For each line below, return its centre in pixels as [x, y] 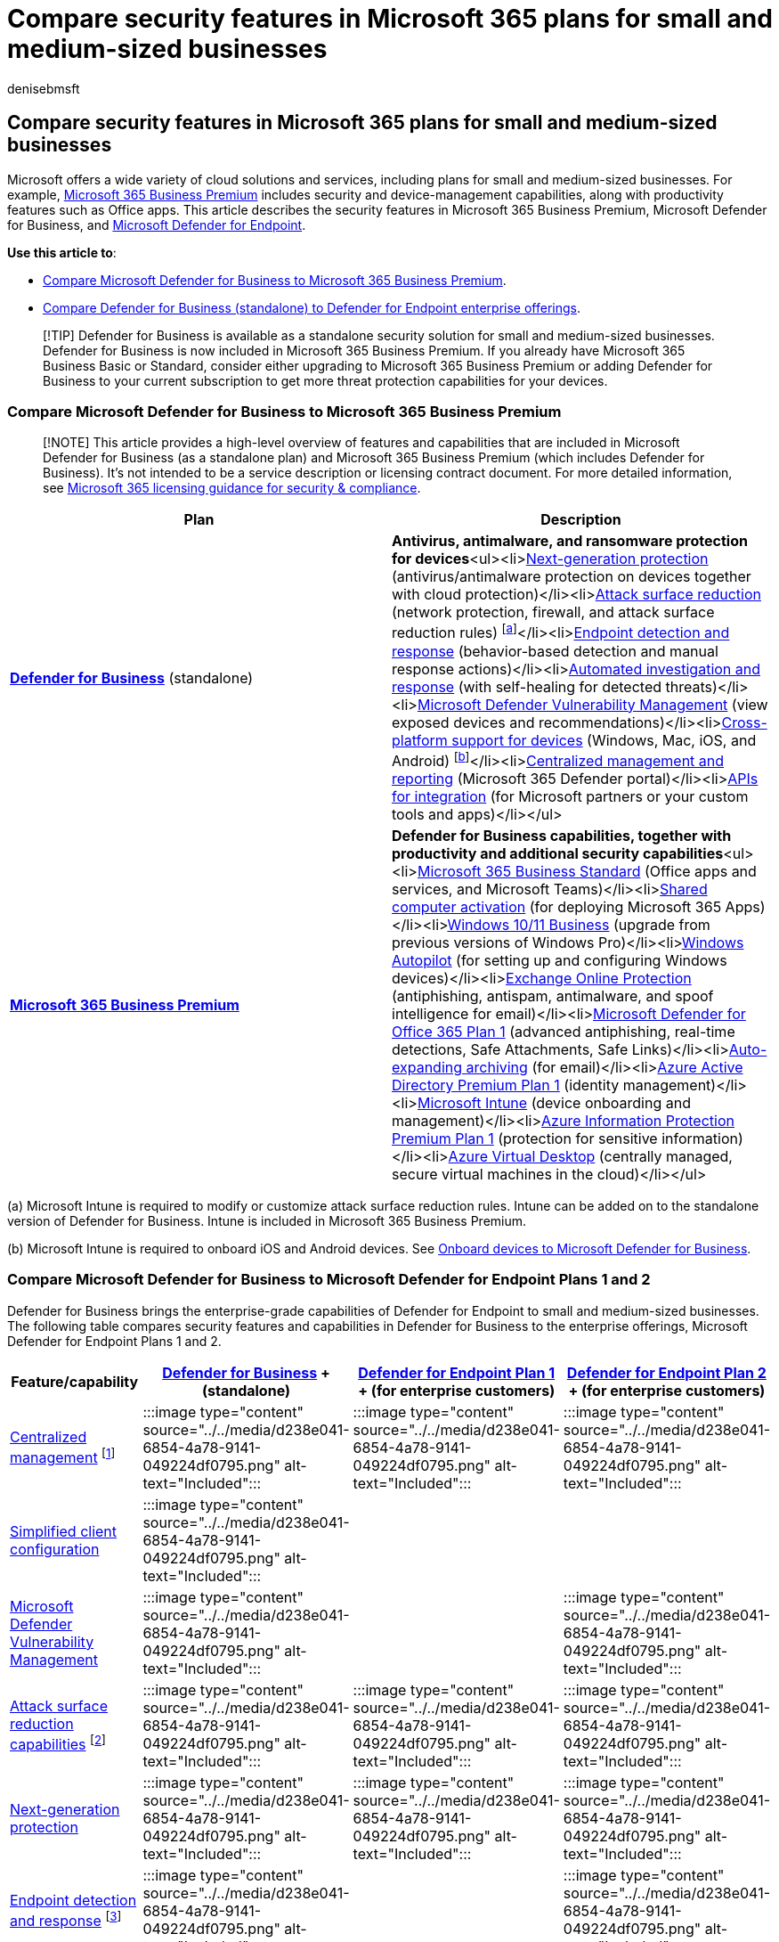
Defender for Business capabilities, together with [562, 836]
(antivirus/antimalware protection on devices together [572, 577]
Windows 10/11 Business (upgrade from [579, 925]
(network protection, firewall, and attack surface [553, 612]
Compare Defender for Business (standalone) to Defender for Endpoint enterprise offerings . [312, 307]
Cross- [744, 722]
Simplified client [64, 1531]
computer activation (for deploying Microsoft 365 [557, 907]
